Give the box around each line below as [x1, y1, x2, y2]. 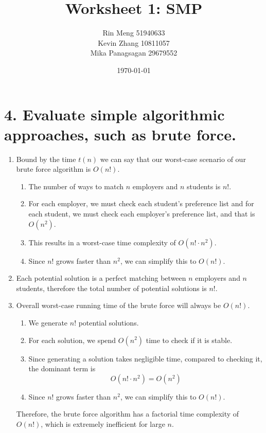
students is [187, 181, 221, 191]
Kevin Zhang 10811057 [98, 37, 170, 48]
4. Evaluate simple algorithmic [4, 103, 225, 124]
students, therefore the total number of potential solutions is [16, 282, 207, 293]
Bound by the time [16, 153, 76, 164]
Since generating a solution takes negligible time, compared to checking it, [28, 353, 262, 364]
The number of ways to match [28, 181, 124, 191]
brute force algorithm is [16, 164, 91, 174]
